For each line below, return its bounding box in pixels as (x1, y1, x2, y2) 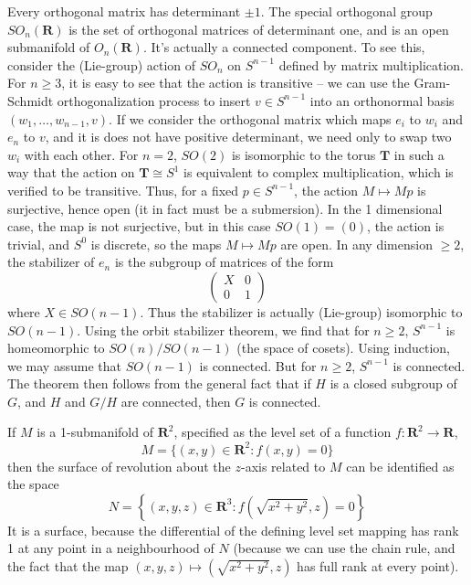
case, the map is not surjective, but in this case (7, 217, 271, 236)
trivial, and (7, 234, 70, 253)
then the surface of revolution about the (7, 456, 231, 475)
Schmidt (7, 90, 54, 110)
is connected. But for (199, 356, 317, 375)
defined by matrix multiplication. (278, 55, 465, 74)
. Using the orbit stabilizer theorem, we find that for (77, 320, 370, 339)
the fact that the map (7, 556, 129, 575)
